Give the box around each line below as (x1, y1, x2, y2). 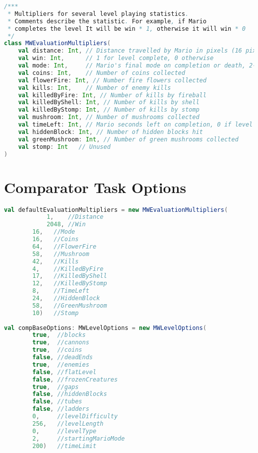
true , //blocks (32, 331, 86, 339)
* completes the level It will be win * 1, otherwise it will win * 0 (7, 25, 246, 32)
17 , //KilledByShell (32, 272, 107, 280)
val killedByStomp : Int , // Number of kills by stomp (18, 106, 199, 114)
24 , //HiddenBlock (32, 295, 100, 302)
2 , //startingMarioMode (32, 435, 125, 442)
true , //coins (32, 346, 82, 354)
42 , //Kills (32, 258, 79, 265)
